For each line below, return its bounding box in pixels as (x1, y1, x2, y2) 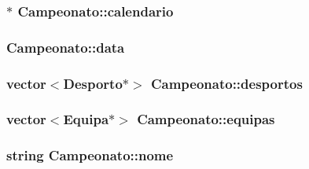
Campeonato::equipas (137, 109, 275, 129)
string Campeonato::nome (6, 145, 174, 165)
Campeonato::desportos (150, 73, 303, 93)
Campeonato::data (6, 37, 125, 57)
